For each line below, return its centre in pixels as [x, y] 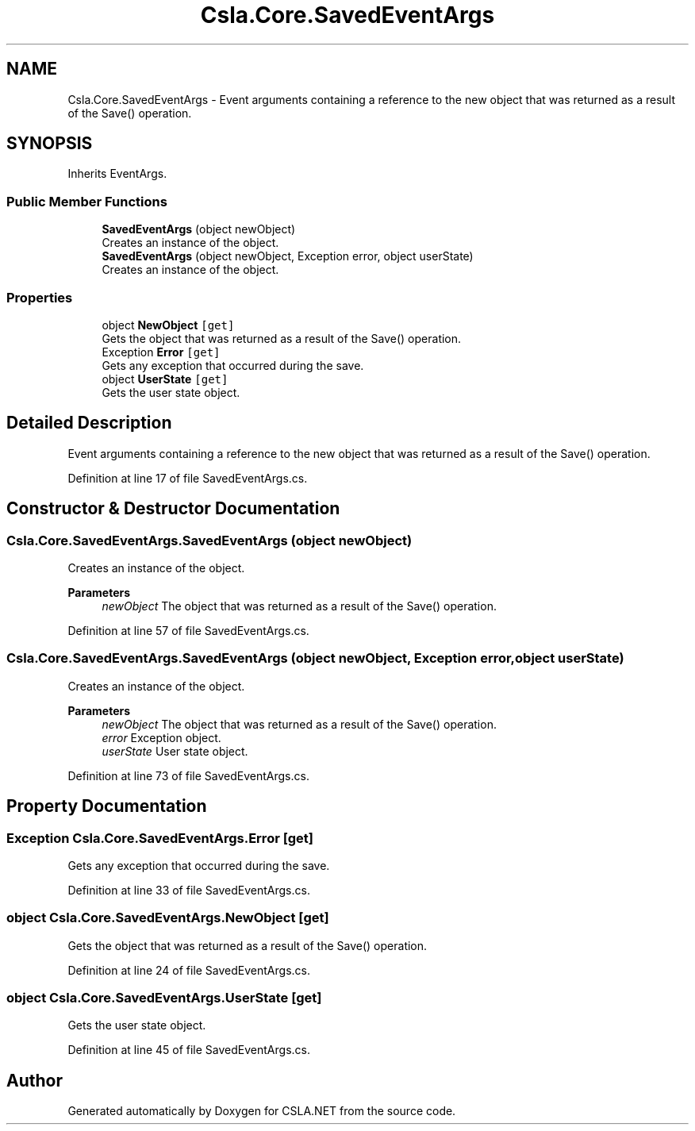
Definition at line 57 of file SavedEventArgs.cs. [188, 631]
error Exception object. [161, 737]
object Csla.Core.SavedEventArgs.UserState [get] [164, 998]
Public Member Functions [87, 201]
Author [35, 1080]
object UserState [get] [165, 379]
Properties [40, 297]
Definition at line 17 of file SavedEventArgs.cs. [188, 478]
